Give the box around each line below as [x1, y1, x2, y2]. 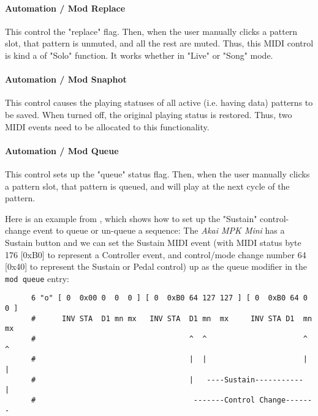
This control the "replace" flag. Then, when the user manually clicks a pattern [5, 24, 298, 37]
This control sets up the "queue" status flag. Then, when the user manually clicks [5, 167, 310, 180]
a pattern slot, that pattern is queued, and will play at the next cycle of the [5, 179, 290, 192]
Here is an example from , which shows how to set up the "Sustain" [5, 212, 257, 225]
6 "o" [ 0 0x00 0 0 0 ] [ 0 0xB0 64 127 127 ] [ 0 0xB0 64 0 [31, 294, 308, 303]
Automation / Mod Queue [5, 144, 119, 157]
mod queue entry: [5, 272, 69, 284]
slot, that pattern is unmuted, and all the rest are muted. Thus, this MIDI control [5, 37, 314, 50]
